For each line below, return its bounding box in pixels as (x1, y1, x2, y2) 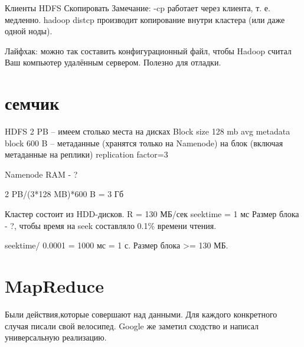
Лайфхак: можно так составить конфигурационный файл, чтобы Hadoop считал (5, 44, 292, 57)
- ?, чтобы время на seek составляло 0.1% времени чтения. (5, 219, 217, 231)
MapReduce (5, 274, 104, 298)
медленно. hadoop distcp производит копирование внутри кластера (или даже (5, 13, 285, 25)
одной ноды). (5, 25, 53, 37)
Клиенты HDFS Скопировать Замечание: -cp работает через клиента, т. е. (5, 2, 270, 14)
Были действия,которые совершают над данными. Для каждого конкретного (5, 307, 277, 320)
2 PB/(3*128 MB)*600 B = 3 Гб (5, 188, 124, 200)
